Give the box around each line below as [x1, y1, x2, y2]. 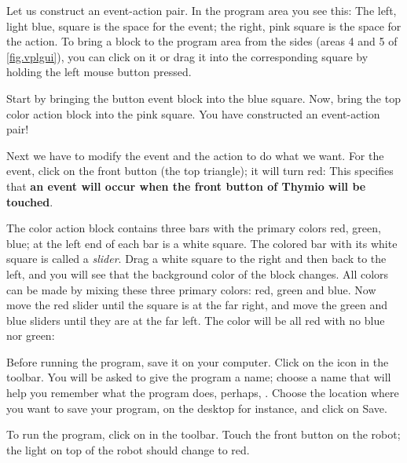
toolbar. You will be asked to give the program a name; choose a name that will [6, 369, 391, 385]
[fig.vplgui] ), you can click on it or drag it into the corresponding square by [6, 48, 368, 64]
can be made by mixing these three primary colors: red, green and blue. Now [6, 281, 376, 297]
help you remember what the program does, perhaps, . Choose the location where [6, 385, 399, 401]
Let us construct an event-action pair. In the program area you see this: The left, [6, 2, 397, 18]
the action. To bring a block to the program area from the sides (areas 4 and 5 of [6, 33, 398, 49]
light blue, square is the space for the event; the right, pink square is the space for [6, 17, 401, 34]
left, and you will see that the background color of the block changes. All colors [6, 265, 389, 282]
